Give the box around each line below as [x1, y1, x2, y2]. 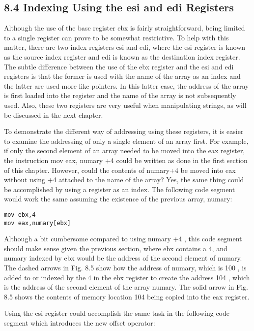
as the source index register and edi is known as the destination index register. [4, 51, 240, 62]
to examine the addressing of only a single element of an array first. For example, [4, 135, 249, 146]
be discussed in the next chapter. [4, 109, 103, 120]
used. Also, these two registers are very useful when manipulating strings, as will [4, 99, 247, 110]
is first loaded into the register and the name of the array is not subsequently [4, 90, 236, 100]
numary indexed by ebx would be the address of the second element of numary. [4, 253, 242, 263]
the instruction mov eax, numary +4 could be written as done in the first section [4, 155, 248, 165]
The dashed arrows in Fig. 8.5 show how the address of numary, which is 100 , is [4, 262, 247, 272]
